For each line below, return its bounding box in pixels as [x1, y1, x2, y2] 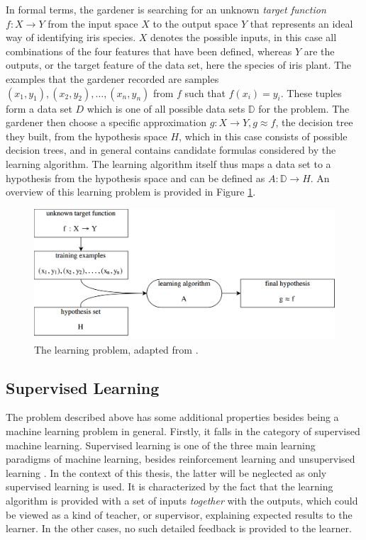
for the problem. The [258, 101, 350, 116]
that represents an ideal [250, 16, 353, 30]
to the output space [152, 16, 238, 30]
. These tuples [280, 85, 342, 100]
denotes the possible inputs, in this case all [150, 30, 337, 45]
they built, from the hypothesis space [6, 128, 167, 143]
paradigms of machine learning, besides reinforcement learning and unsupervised [6, 451, 355, 466]
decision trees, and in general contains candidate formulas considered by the [6, 142, 336, 157]
